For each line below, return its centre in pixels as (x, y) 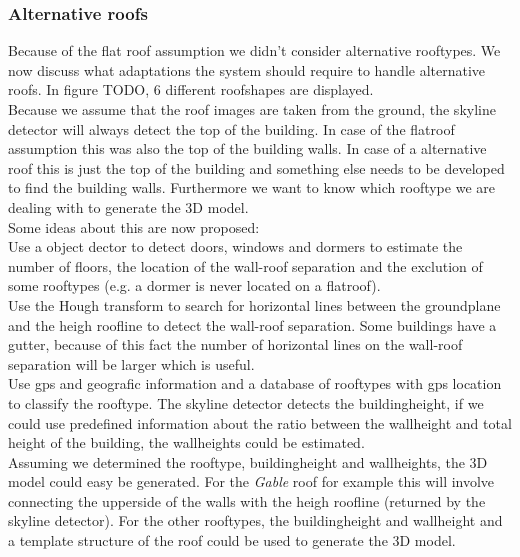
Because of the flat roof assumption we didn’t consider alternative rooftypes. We (254, 50)
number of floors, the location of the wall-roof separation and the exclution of (245, 265)
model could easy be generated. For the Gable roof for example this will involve (251, 481)
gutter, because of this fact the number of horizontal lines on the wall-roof (235, 344)
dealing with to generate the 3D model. (128, 206)
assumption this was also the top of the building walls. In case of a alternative (247, 148)
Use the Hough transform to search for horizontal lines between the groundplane (254, 304)
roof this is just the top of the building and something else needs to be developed (256, 167)
